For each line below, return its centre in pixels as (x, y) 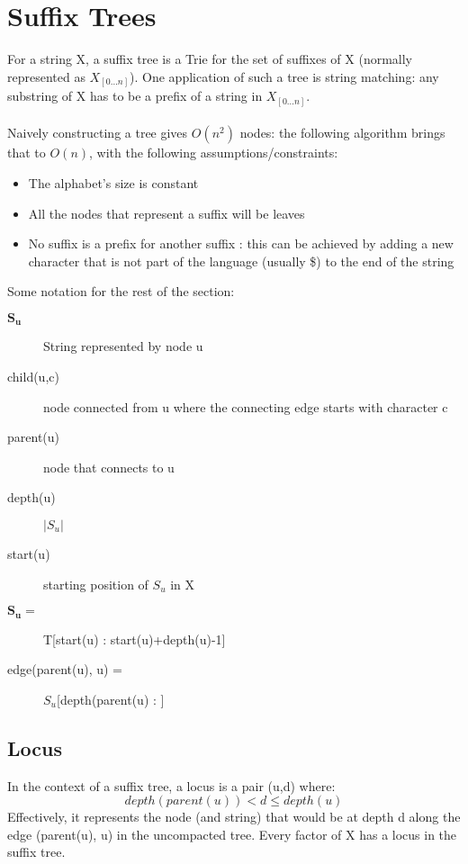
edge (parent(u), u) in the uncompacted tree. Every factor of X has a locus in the (232, 834)
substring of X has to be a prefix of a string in (135, 96)
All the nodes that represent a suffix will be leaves (166, 213)
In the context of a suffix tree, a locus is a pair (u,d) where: (171, 785)
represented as (46, 76)
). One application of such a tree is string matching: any (284, 76)
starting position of (96, 584)
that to (27, 153)
